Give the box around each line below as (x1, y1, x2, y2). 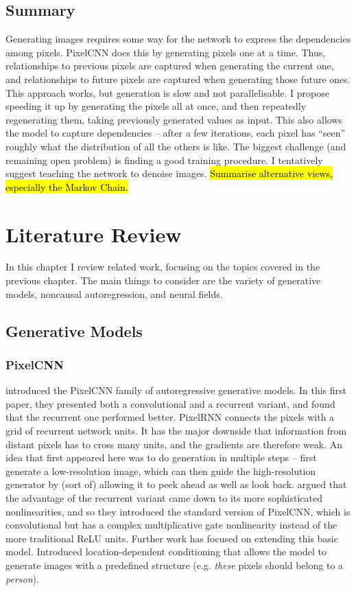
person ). (5, 571, 39, 586)
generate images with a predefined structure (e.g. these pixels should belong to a (5, 557, 344, 572)
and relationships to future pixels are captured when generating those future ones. (5, 71, 351, 86)
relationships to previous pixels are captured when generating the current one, (5, 58, 334, 73)
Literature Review (5, 220, 182, 248)
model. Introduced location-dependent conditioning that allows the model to (5, 544, 327, 559)
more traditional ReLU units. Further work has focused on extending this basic (5, 531, 338, 545)
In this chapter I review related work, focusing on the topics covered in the (5, 259, 320, 274)
